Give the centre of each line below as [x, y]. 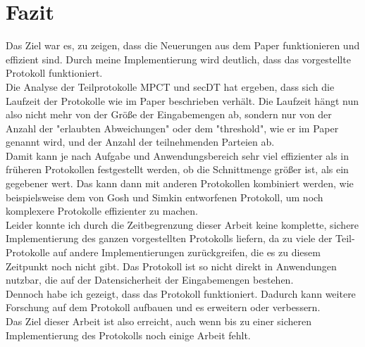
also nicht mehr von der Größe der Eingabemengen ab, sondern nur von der [169, 114]
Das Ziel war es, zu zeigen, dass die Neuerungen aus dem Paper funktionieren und [183, 45]
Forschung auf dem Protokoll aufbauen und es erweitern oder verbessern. [163, 307]
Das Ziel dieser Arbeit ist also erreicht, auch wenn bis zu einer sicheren [159, 321]
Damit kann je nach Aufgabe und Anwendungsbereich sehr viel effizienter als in [178, 155]
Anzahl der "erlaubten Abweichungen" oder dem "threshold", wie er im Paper [172, 128]
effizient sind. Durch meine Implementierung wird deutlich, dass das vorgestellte [178, 59]
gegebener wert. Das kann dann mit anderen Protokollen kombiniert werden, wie [180, 183]
